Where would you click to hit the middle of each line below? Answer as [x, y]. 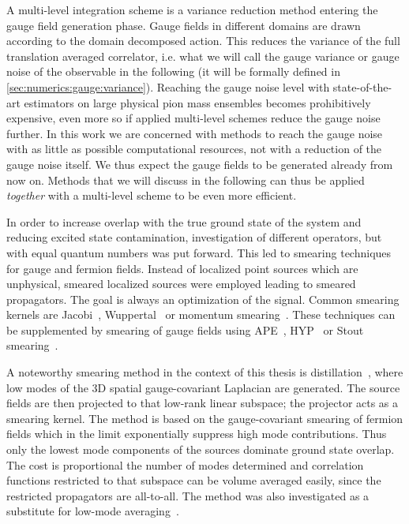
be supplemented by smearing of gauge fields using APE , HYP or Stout [185, 329]
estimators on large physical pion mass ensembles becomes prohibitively [197, 102]
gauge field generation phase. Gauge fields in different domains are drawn [184, 25]
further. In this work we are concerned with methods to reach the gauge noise [195, 133]
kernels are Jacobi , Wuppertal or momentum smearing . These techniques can [201, 314]
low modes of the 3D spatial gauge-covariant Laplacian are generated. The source [203, 387]
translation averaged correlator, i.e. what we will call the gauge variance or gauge [203, 56]
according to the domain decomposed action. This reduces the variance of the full [203, 41]
